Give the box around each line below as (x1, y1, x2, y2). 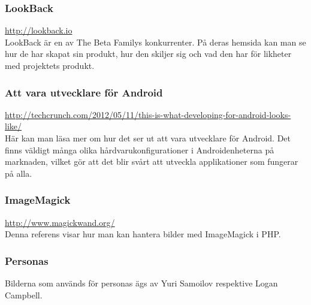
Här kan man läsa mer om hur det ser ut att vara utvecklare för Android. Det (5, 132, 291, 144)
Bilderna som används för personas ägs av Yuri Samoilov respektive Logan (5, 277, 278, 289)
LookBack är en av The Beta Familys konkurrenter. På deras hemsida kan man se (5, 35, 306, 48)
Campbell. (5, 288, 43, 301)
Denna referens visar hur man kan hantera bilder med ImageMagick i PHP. (5, 228, 281, 240)
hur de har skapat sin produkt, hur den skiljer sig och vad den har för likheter (5, 47, 292, 60)
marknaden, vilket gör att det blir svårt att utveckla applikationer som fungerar (5, 155, 298, 168)
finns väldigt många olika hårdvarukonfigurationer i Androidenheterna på (5, 143, 274, 156)
